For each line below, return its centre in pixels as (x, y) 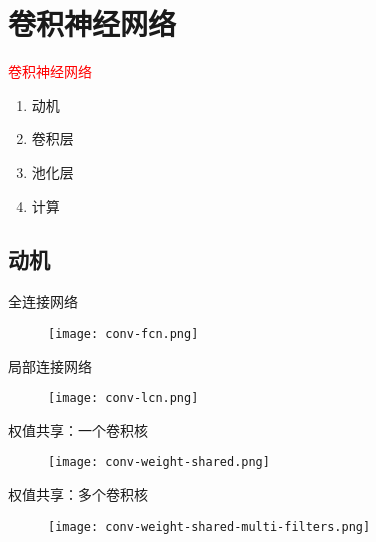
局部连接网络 (50, 365)
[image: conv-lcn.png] (123, 398)
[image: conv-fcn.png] (123, 333)
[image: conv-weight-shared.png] (159, 462)
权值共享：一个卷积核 (78, 429)
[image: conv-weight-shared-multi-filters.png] (209, 526)
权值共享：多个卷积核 (78, 494)
